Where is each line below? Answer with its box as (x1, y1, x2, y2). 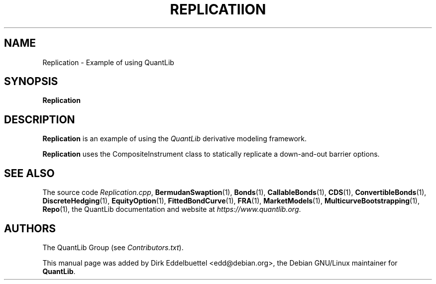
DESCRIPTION (4, 113, 75, 126)
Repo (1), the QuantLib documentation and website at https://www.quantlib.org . (42, 205, 301, 214)
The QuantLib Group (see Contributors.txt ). (42, 243, 184, 252)
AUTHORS (4, 222, 56, 235)
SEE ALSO (4, 167, 55, 180)
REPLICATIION (170, 1, 266, 18)
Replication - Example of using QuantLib (42, 58, 174, 67)
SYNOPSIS (4, 75, 58, 88)
